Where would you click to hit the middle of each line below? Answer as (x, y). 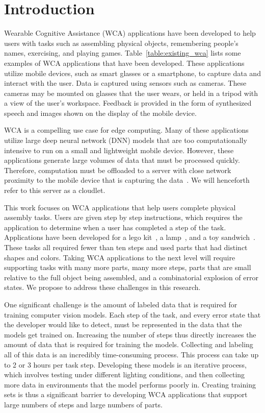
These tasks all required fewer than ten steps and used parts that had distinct (126, 247)
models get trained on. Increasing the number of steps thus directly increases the (130, 334)
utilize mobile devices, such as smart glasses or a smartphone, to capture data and (132, 73)
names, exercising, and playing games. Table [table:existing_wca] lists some (123, 53)
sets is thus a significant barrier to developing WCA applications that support (126, 394)
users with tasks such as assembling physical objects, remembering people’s (121, 43)
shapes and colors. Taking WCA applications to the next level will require (120, 257)
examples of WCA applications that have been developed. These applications (124, 63)
